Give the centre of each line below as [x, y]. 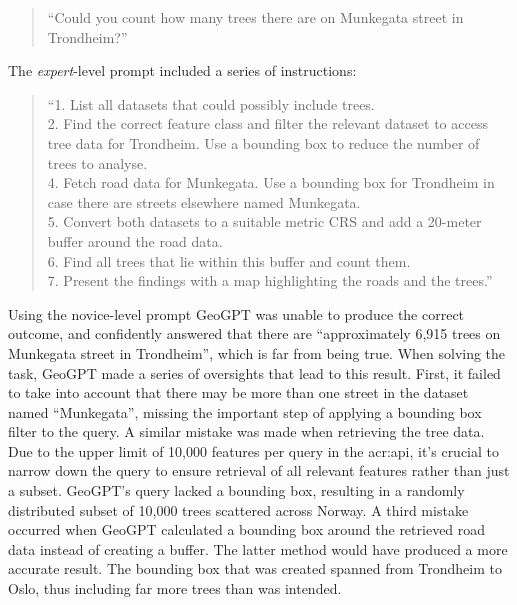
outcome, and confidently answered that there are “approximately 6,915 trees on [254, 333]
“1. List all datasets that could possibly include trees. [211, 103]
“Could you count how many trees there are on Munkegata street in [255, 17]
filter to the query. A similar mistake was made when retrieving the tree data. [246, 431]
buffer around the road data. [135, 240]
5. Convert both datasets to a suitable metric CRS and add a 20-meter [264, 221]
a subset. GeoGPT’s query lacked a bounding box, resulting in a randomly [236, 490]
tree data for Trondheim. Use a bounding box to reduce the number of [263, 142]
